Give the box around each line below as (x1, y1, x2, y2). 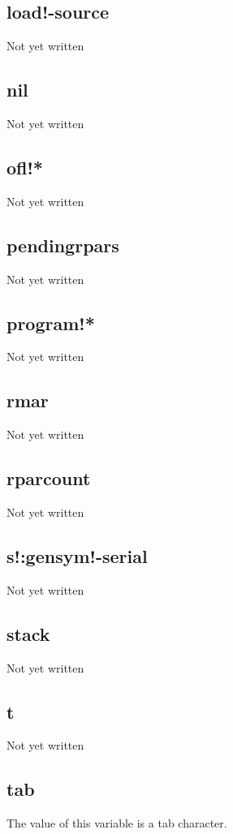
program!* (6, 310, 95, 335)
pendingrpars (6, 232, 119, 257)
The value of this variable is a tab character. (6, 815, 227, 832)
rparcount (6, 466, 91, 491)
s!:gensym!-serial (6, 543, 148, 568)
